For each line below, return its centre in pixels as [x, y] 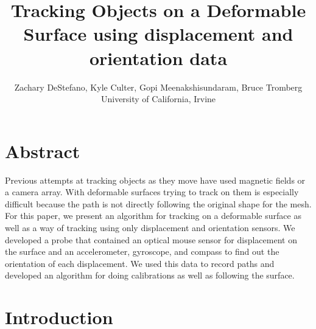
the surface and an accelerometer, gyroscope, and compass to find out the [142, 251]
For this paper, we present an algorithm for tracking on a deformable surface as [153, 216]
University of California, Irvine [158, 99]
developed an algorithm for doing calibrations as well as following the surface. [150, 275]
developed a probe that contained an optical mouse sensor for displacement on [151, 239]
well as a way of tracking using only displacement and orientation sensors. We [150, 227]
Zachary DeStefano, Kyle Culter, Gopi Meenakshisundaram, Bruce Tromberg [158, 87]
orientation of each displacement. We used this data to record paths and [140, 263]
